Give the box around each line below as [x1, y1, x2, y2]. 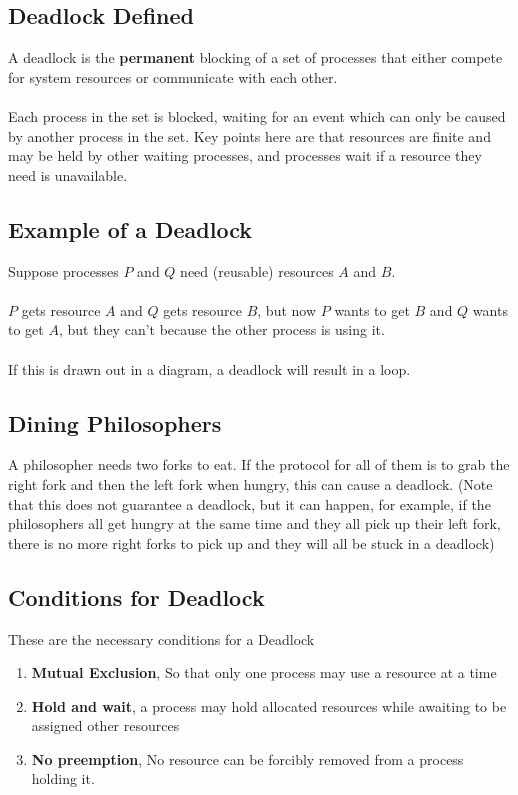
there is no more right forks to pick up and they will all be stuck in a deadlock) [8, 532, 495, 553]
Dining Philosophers [8, 407, 222, 438]
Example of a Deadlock [8, 213, 252, 244]
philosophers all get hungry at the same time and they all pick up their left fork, [8, 513, 501, 534]
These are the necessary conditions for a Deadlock [8, 628, 315, 649]
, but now [257, 299, 317, 320]
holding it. [31, 768, 95, 789]
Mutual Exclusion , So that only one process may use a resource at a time [31, 662, 497, 683]
